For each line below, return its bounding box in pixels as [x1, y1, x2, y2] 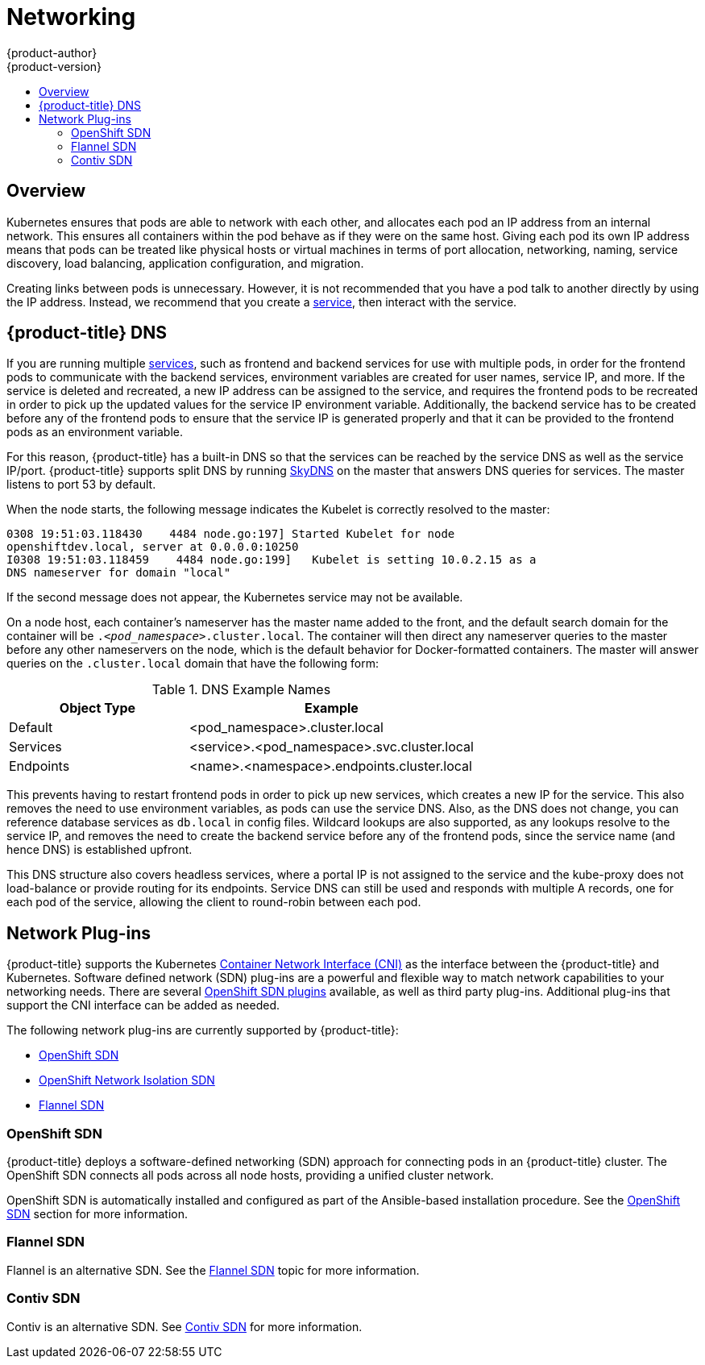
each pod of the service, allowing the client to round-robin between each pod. [6, 895, 421, 909]
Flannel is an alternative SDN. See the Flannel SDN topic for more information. [6, 1263, 420, 1277]
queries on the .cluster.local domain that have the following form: [6, 656, 379, 671]
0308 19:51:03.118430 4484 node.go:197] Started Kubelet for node [6, 527, 455, 541]
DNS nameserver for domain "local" [6, 566, 231, 580]
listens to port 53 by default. [6, 477, 156, 492]
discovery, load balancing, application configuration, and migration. [6, 256, 364, 270]
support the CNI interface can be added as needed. [6, 998, 280, 1013]
